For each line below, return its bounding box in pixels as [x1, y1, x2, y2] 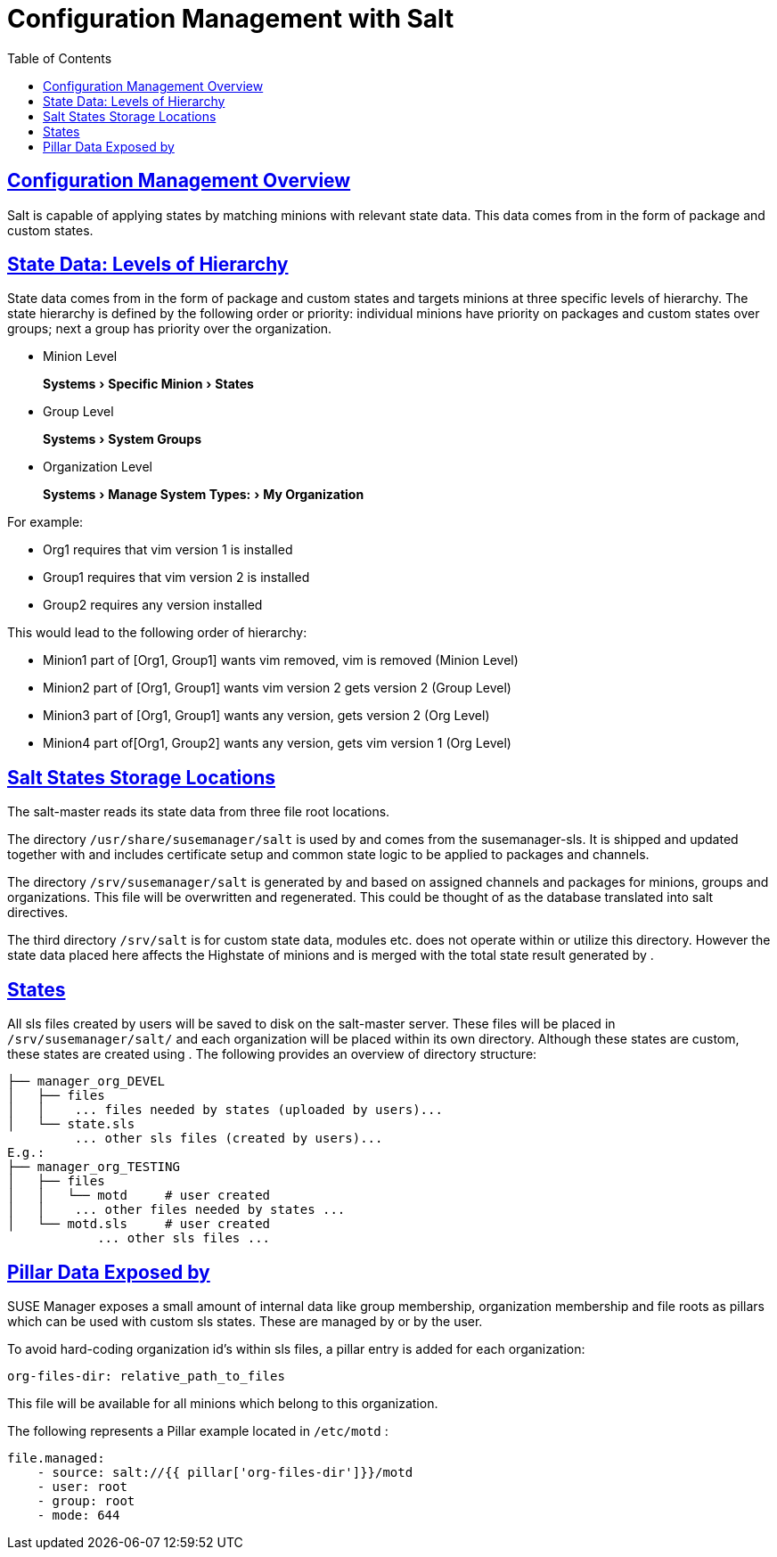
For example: [7, 514, 84, 530]
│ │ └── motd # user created [7, 1188, 271, 1203]
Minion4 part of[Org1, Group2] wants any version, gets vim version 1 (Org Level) [43, 735, 511, 751]
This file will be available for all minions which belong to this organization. [7, 1395, 438, 1411]
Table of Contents [7, 50, 112, 66]
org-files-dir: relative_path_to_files [7, 1368, 285, 1383]
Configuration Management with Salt [7, 4, 454, 34]
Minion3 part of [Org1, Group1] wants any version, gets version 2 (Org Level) [43, 708, 490, 724]
